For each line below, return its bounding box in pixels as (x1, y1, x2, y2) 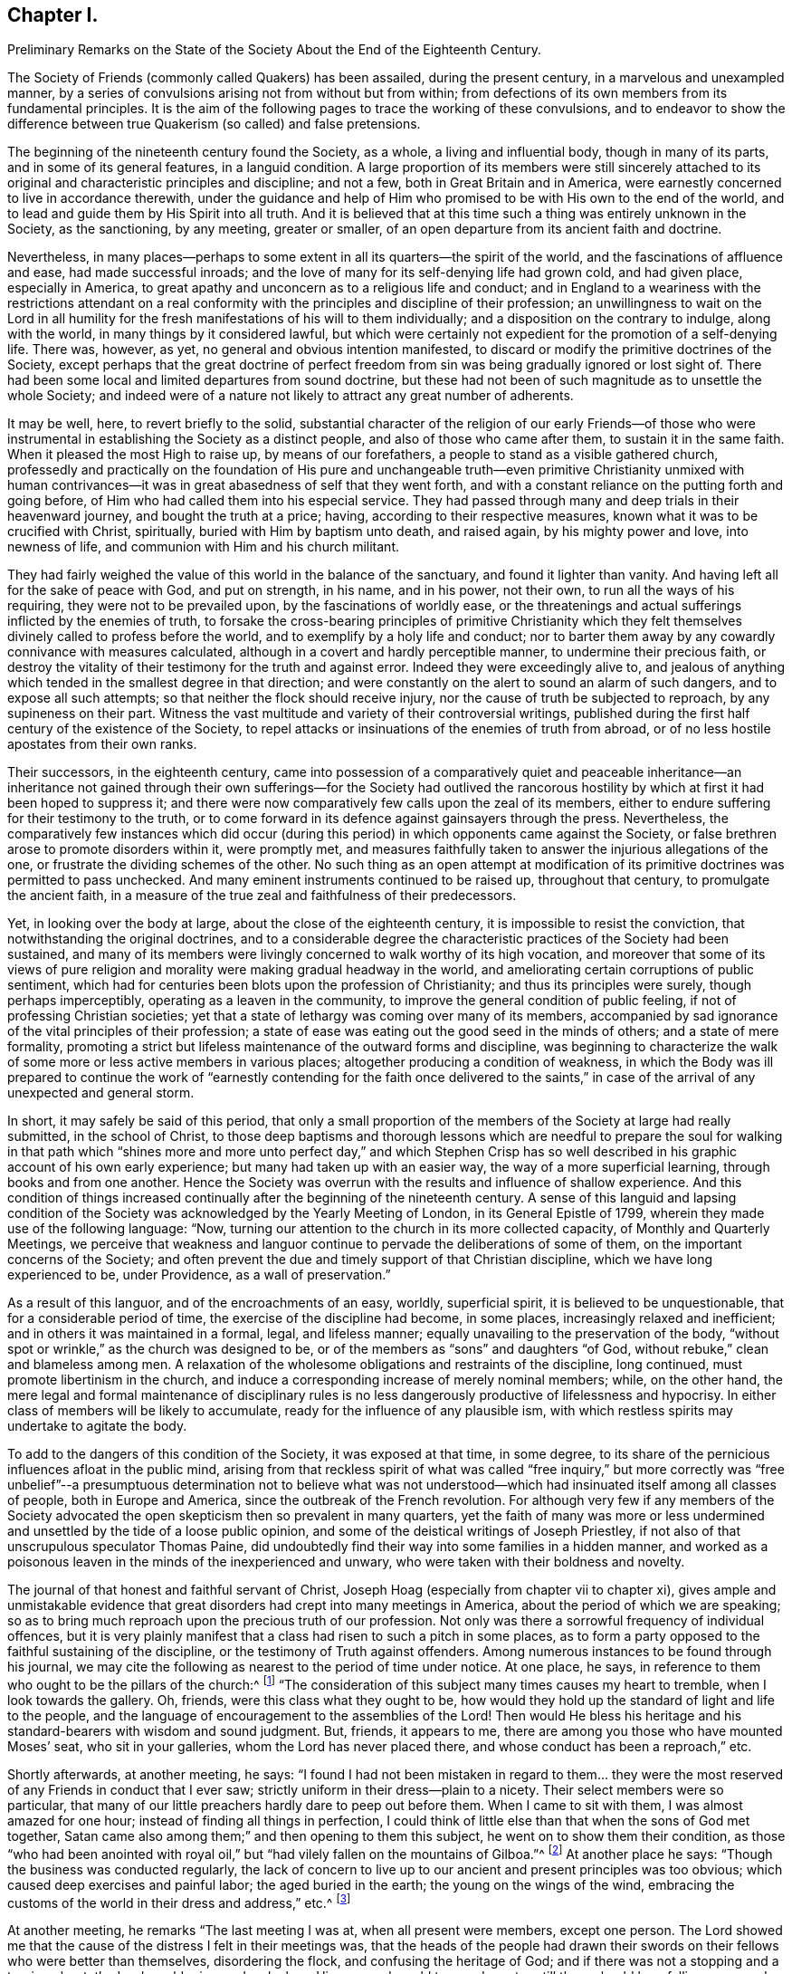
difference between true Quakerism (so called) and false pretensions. (7, 116, 421, 132)
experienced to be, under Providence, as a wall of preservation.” (7, 1267, 391, 1283)
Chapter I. (7, 4, 99, 26)
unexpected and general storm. (7, 1085, 195, 1101)
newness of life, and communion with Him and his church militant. (7, 539, 400, 555)
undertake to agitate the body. (7, 1418, 187, 1434)
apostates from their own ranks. (7, 736, 197, 752)
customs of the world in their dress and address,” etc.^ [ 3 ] (7, 1892, 351, 1911)
